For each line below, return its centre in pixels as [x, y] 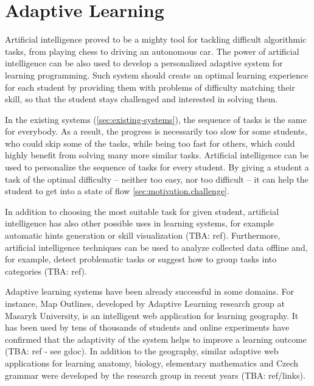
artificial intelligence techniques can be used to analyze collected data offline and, [156, 247]
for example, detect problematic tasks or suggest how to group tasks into [141, 259]
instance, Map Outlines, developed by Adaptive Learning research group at [145, 303]
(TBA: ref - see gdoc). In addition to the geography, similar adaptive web [142, 351]
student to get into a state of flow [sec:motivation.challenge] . [117, 191]
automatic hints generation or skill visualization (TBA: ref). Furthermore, [143, 235]
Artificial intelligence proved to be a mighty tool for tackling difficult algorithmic [156, 39]
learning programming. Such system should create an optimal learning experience [157, 75]
